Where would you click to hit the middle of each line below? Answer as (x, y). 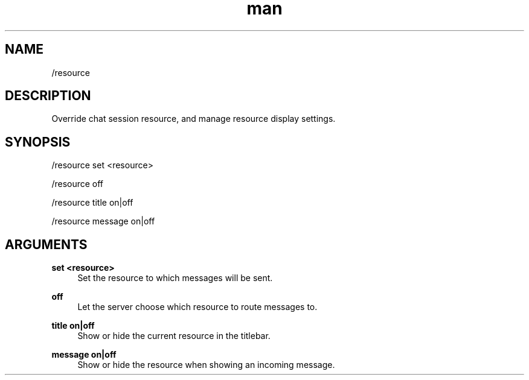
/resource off (78, 184)
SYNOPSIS (38, 142)
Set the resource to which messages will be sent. (175, 278)
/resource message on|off (103, 221)
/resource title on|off (92, 203)
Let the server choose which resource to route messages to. (197, 307)
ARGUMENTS (46, 244)
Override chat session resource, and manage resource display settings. (194, 119)
